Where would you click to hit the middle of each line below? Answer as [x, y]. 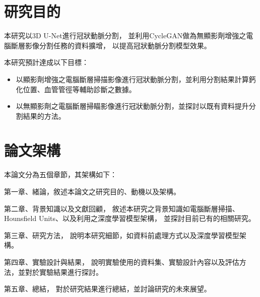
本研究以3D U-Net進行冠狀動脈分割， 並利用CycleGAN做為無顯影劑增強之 [125, 35]
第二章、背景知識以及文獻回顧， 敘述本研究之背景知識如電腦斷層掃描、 [122, 208]
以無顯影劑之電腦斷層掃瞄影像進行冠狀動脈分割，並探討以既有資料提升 [132, 106]
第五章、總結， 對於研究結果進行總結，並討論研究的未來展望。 [108, 289]
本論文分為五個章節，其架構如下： [60, 174]
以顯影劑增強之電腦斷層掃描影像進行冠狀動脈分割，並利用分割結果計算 [132, 79]
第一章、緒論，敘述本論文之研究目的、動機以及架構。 [92, 191]
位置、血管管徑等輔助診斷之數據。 [79, 89]
